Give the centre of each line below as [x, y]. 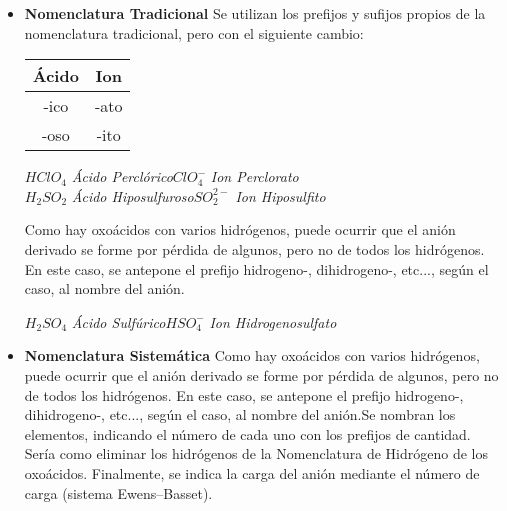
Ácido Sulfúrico [118, 321]
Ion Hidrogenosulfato [273, 321]
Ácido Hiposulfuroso [132, 195]
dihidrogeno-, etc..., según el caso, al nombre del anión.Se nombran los [240, 414]
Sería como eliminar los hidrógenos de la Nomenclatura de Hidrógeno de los [256, 453]
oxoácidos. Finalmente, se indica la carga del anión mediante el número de [252, 472]
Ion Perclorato [254, 176]
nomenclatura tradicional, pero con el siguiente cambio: [194, 32]
